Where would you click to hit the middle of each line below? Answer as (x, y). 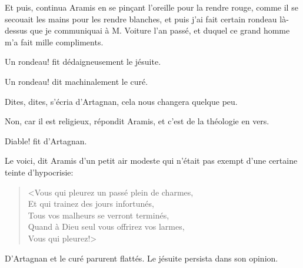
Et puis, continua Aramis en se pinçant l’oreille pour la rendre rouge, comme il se (151, 7)
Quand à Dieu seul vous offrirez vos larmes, (106, 226)
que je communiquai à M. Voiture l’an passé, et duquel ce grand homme (160, 30)
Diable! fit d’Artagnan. (46, 140)
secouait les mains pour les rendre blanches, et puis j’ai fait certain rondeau (141, 19)
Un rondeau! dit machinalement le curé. (76, 81)
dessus (16, 30)
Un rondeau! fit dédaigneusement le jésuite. (83, 62)
